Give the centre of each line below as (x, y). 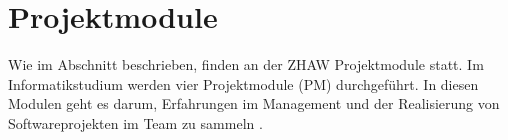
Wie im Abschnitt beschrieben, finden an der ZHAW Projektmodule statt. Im (246, 64)
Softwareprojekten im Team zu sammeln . (135, 122)
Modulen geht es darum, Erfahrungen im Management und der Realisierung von (254, 103)
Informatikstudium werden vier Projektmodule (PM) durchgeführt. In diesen (243, 83)
